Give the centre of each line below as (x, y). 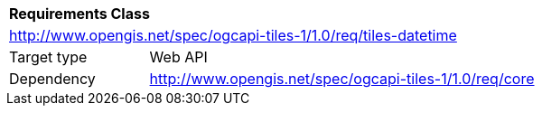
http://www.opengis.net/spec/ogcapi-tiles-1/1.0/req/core (342, 79)
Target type (48, 57)
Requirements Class (79, 14)
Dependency (52, 79)
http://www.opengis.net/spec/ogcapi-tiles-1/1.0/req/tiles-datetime (233, 35)
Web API (178, 57)
